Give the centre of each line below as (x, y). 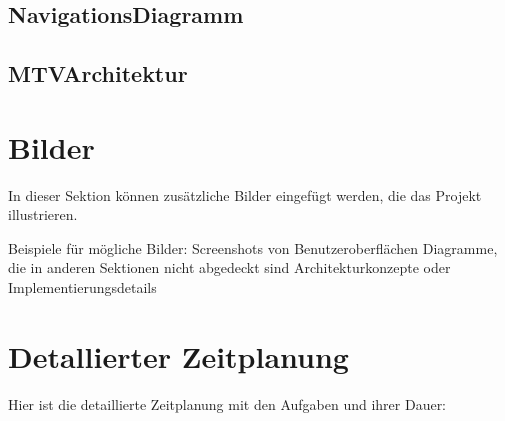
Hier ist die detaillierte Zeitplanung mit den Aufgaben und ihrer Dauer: (227, 403)
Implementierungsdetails (82, 287)
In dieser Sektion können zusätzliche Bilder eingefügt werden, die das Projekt (245, 194)
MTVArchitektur (98, 73)
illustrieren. (43, 214)
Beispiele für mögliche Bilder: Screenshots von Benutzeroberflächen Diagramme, (253, 247)
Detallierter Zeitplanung (178, 355)
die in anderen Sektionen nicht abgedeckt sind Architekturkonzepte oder (229, 267)
